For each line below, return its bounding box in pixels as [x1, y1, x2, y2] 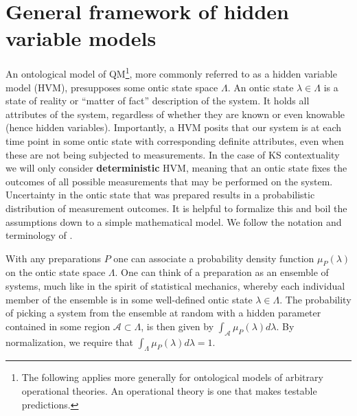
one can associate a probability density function [113, 251, 314, 265]
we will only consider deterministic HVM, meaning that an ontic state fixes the [5, 161, 347, 175]
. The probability [279, 292, 352, 306]
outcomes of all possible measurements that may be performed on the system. [5, 174, 333, 188]
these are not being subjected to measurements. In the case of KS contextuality [5, 147, 340, 161]
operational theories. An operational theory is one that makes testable [21, 384, 317, 398]
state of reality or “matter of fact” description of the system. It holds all [5, 93, 310, 108]
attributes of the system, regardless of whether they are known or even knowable [5, 106, 345, 121]
